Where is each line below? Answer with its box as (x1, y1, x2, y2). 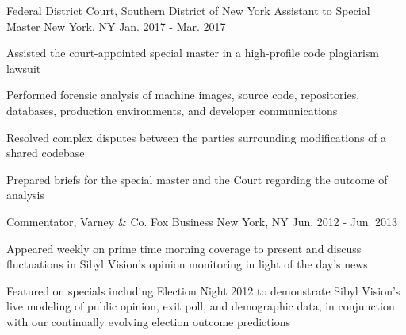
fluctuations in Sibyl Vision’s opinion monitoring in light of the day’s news (6, 256, 368, 272)
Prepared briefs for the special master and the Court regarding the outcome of (6, 171, 388, 187)
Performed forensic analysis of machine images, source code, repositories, (6, 87, 360, 103)
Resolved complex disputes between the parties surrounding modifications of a (6, 129, 387, 145)
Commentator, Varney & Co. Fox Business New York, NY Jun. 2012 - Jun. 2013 (6, 213, 398, 229)
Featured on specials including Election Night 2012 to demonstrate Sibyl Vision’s (6, 282, 400, 298)
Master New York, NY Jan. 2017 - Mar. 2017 (6, 17, 226, 34)
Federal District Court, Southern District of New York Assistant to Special (6, 2, 370, 18)
